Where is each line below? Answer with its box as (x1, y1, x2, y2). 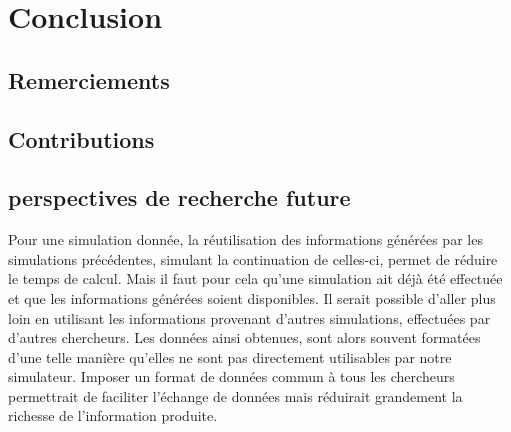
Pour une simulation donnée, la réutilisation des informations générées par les (8, 229, 483, 250)
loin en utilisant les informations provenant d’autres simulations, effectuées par (8, 307, 491, 328)
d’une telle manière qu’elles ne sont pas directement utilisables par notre (8, 346, 452, 367)
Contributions (8, 123, 155, 154)
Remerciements (8, 64, 170, 95)
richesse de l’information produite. (8, 405, 218, 426)
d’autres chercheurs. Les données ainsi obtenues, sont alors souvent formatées (8, 327, 481, 348)
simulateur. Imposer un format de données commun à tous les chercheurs (8, 366, 455, 387)
